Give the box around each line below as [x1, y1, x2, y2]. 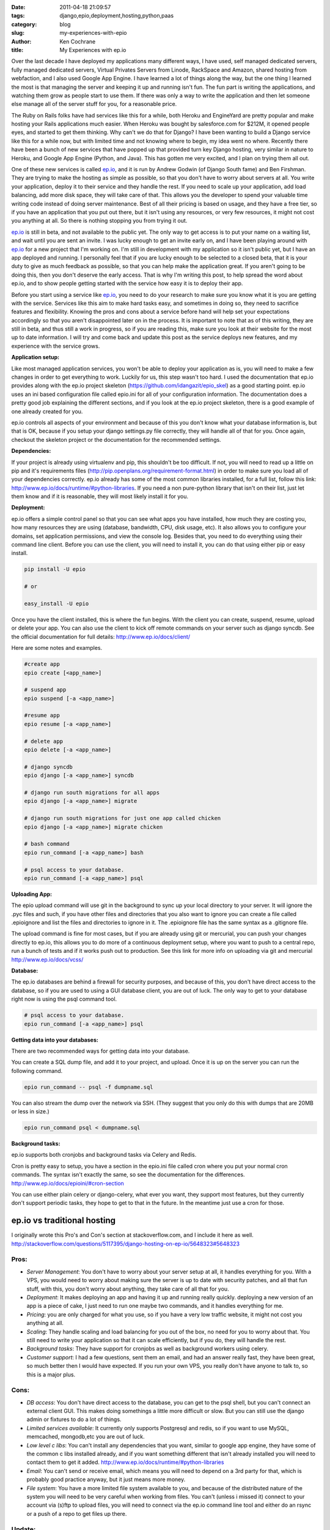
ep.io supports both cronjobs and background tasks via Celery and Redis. [11, 1151, 197, 1159]
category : [11, 20, 37, 28]
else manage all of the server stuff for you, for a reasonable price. [11, 100, 177, 108]
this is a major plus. [26, 1371, 76, 1378]
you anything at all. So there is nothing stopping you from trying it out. [11, 217, 188, 225]
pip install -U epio [24, 566, 86, 573]
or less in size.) [11, 1108, 50, 1115]
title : [11, 46, 24, 53]
